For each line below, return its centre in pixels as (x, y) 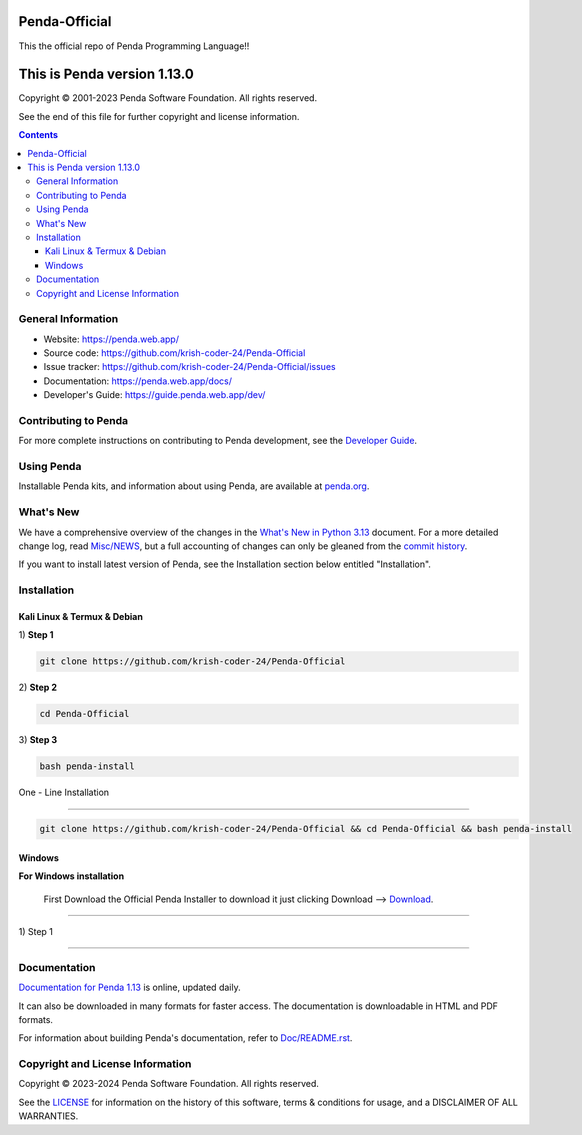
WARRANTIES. (48, 1116)
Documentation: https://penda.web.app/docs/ (138, 381)
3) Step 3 (38, 740)
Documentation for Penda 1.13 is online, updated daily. (129, 987)
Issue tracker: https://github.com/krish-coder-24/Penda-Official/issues (189, 367)
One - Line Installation (64, 792)
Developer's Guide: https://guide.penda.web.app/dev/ (154, 395)
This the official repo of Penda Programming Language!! (134, 46)
